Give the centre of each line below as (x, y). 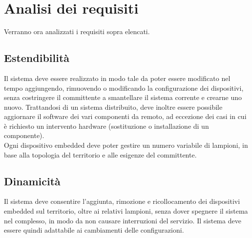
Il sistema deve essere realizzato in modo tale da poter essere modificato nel (117, 78)
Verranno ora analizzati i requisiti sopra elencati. (77, 31)
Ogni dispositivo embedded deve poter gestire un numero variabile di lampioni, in (126, 145)
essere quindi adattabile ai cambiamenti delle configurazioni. (94, 230)
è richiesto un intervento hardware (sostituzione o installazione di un (106, 126)
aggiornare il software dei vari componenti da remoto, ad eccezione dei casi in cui (125, 116)
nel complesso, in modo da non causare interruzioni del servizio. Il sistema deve (123, 220)
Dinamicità (32, 181)
